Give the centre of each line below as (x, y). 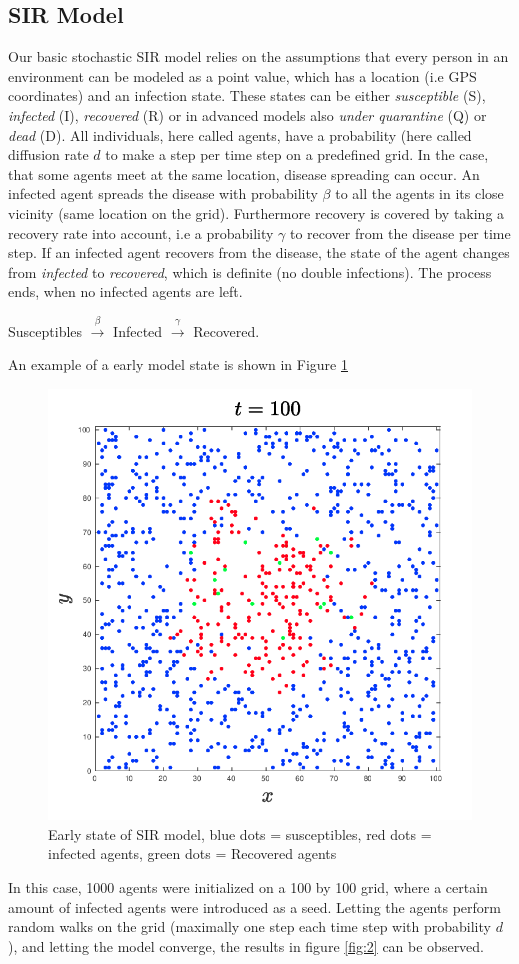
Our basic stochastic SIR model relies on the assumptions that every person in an (258, 56)
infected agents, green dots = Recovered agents (192, 853)
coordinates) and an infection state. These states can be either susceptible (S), (247, 95)
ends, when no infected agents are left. (125, 291)
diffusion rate (48, 154)
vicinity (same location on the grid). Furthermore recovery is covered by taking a (256, 212)
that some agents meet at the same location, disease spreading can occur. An (244, 173)
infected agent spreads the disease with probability (163, 193)
